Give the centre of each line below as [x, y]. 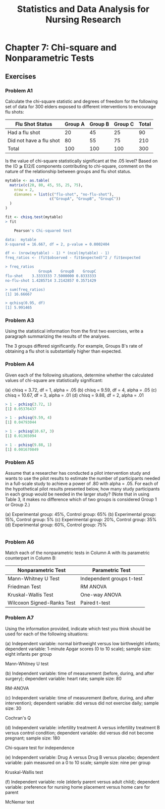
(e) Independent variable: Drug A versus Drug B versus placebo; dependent [82, 757]
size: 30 [13, 708]
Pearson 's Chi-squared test [43, 231]
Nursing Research [83, 20]
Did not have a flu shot [34, 140]
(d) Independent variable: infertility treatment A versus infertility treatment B [82, 727]
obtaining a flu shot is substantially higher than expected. [64, 351]
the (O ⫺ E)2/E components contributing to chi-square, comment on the [79, 166]
